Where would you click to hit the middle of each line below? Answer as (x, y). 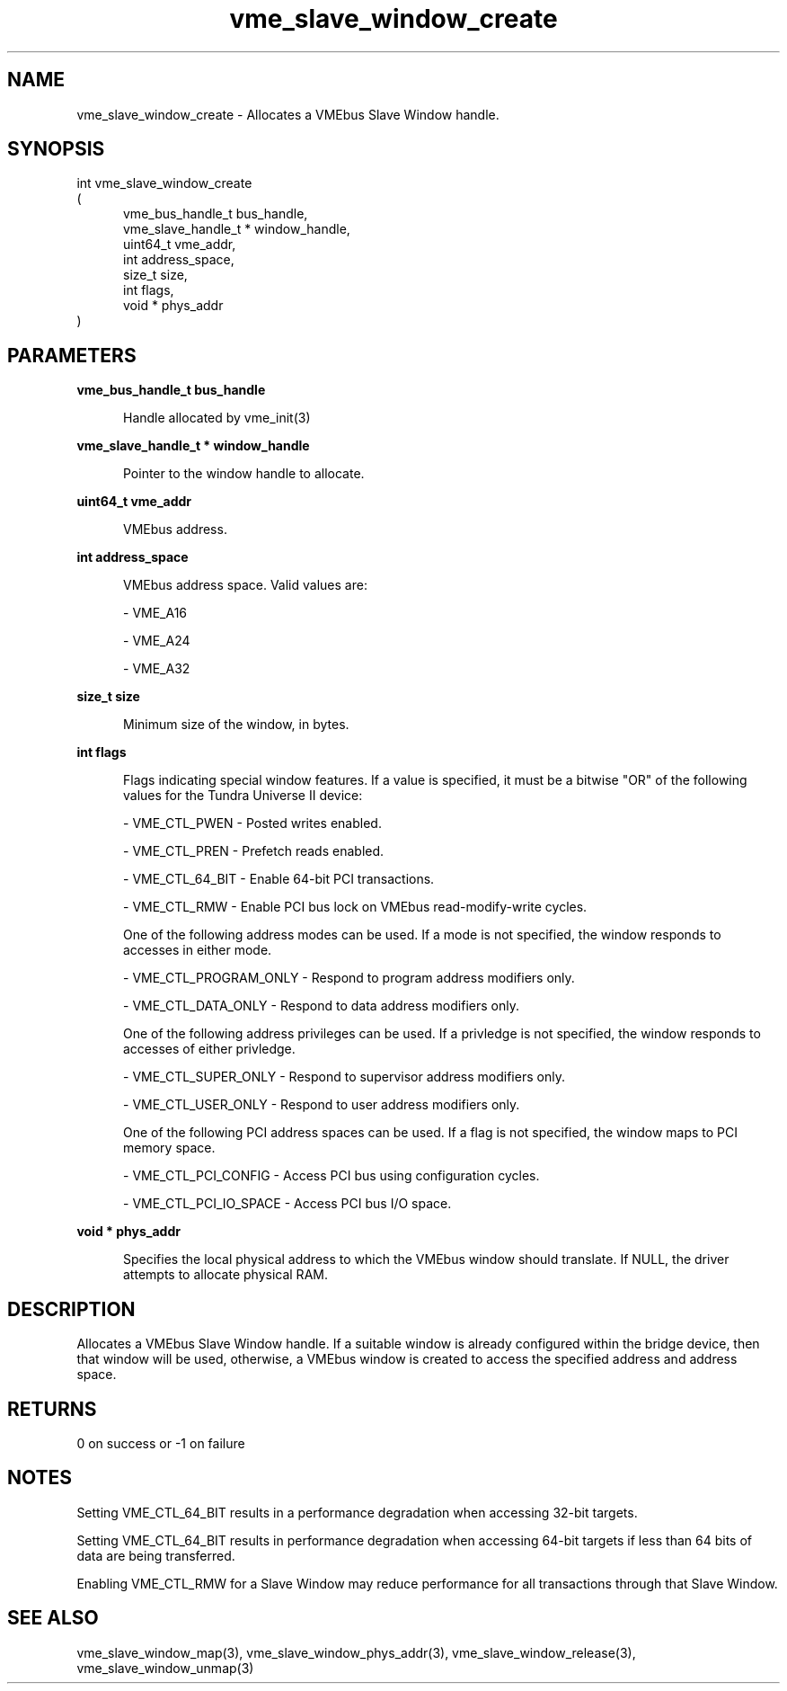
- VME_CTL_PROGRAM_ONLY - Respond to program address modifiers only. (349, 978)
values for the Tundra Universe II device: (243, 796)
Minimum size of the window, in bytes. (236, 725)
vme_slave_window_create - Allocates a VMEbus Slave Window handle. (288, 114)
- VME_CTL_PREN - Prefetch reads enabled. (254, 851)
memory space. (169, 1148)
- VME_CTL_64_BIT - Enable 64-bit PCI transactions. (279, 879)
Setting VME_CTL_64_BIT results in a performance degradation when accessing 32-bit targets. (357, 1512)
